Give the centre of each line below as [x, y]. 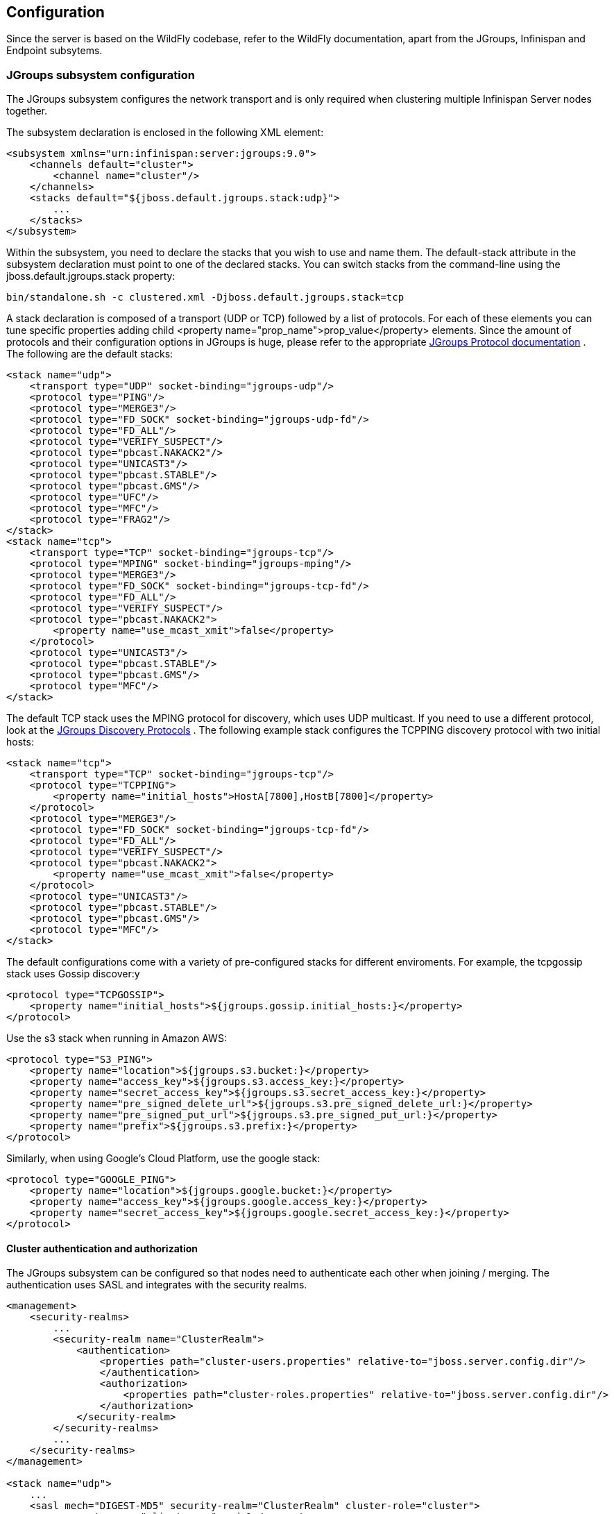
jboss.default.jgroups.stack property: [91, 276]
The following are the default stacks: [90, 354]
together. [27, 111]
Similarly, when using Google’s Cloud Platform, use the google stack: [163, 1159]
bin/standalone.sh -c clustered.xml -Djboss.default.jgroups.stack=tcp [205, 297]
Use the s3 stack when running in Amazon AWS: [117, 1038]
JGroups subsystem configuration [101, 75]
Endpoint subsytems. [54, 51]
